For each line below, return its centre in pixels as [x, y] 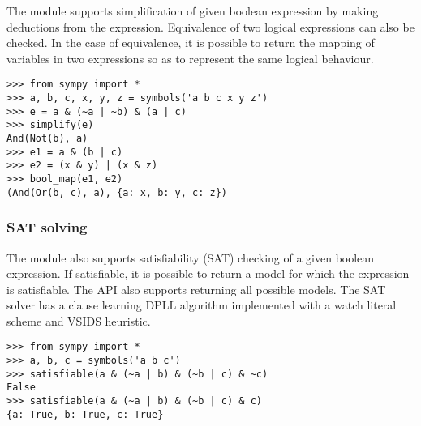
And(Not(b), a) [47, 138]
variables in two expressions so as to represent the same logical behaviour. [190, 58]
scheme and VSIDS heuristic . [79, 320]
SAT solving [47, 227]
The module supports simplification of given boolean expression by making [193, 11]
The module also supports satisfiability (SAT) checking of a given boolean [191, 257]
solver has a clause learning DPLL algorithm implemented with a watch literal [202, 305]
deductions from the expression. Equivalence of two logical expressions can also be [210, 26]
